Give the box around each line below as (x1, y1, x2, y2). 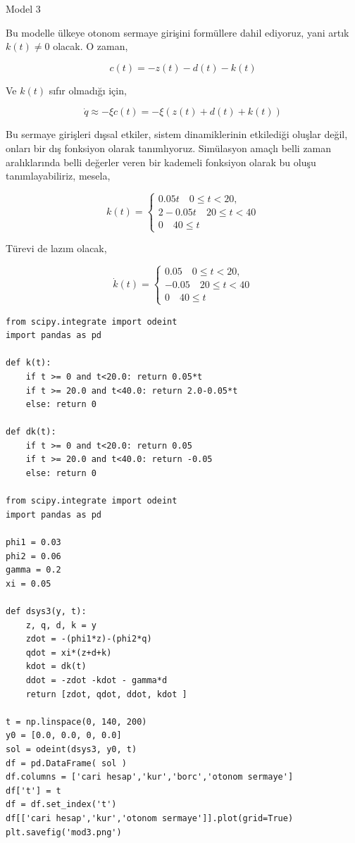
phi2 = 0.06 (6, 551, 61, 561)
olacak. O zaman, (53, 39, 128, 54)
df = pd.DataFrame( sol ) (6, 758, 127, 768)
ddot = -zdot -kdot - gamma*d (25, 675, 168, 685)
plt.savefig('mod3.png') (6, 827, 122, 837)
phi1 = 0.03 (6, 537, 61, 548)
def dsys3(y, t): (6, 606, 87, 616)
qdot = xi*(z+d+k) (25, 647, 112, 658)
